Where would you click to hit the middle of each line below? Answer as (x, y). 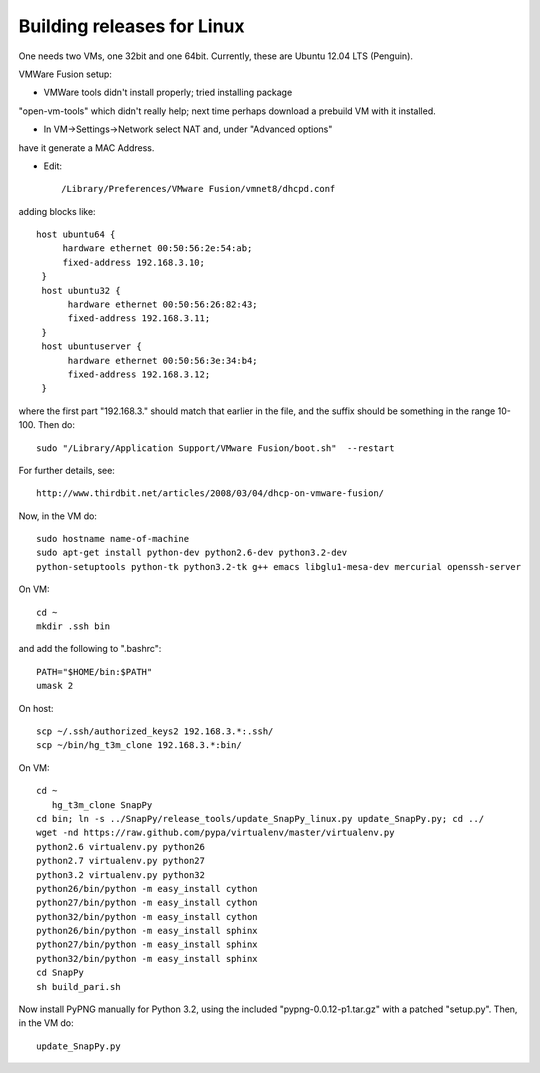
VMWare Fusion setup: (65, 74)
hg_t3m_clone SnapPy (102, 804)
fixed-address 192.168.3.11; (139, 318)
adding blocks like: (57, 211)
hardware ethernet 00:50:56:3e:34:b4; (163, 360)
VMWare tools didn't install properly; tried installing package (168, 92)
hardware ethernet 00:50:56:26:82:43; (163, 304)
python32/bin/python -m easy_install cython (147, 916)
